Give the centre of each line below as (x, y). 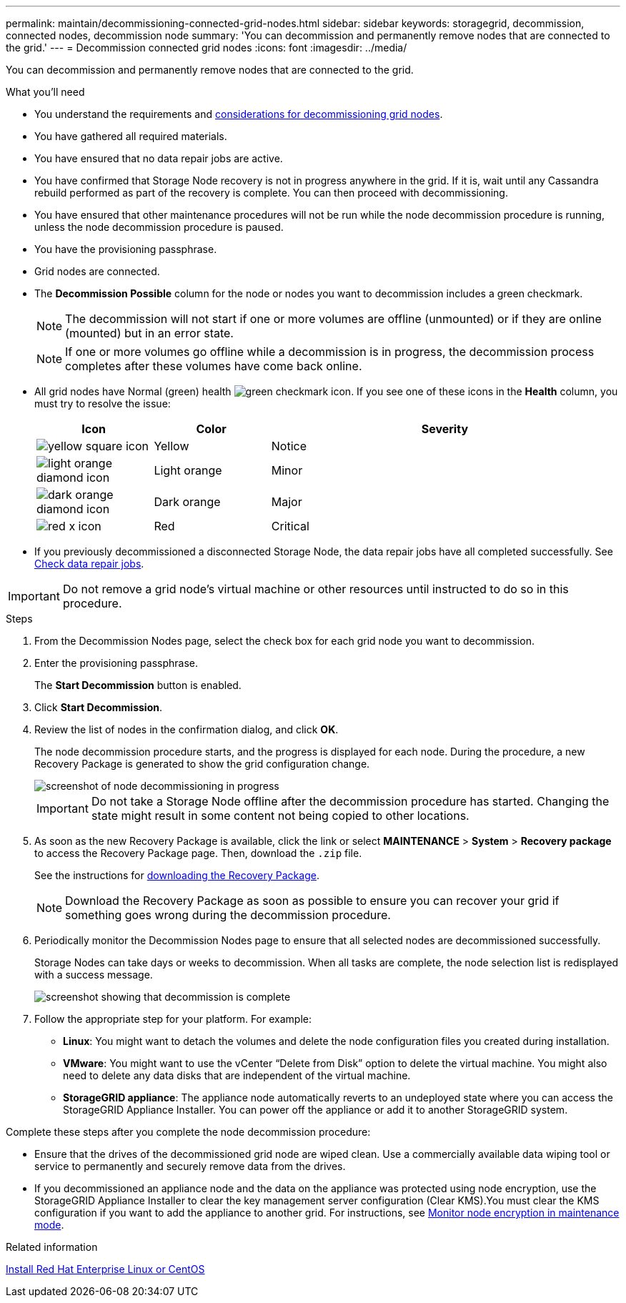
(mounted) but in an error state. (149, 333)
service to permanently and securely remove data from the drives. (190, 1166)
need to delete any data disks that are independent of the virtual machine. (237, 1075)
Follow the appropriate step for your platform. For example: (173, 1019)
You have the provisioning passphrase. (126, 249)
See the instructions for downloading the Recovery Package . (177, 875)
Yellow (172, 446)
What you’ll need (45, 92)
